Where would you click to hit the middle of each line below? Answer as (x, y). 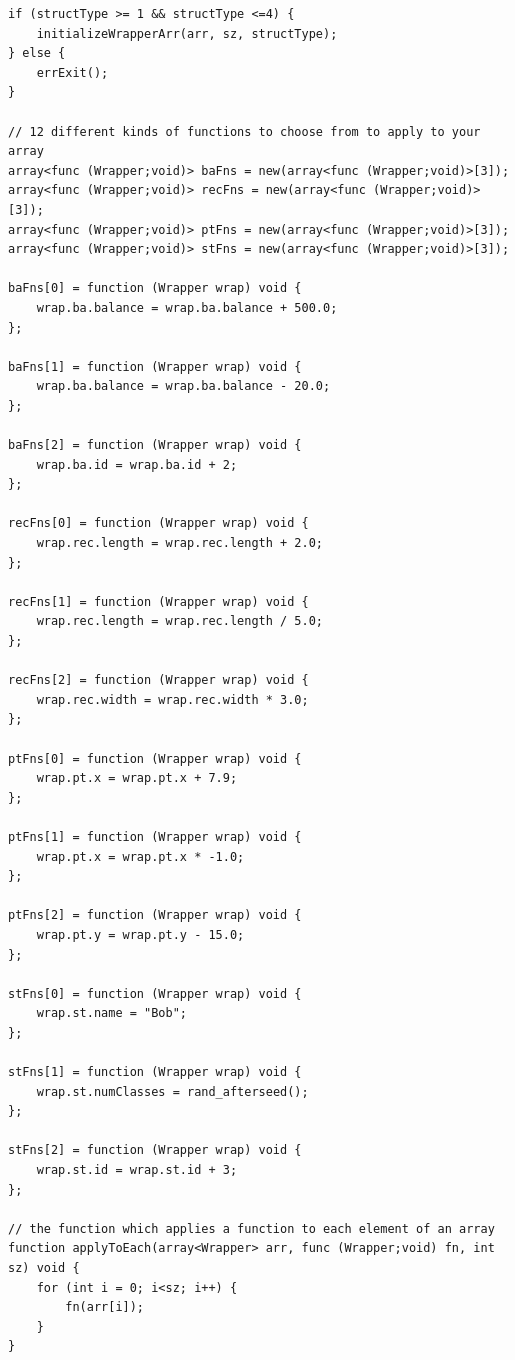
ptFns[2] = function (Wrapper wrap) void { (155, 915)
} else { (37, 53)
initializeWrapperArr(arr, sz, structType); (187, 33)
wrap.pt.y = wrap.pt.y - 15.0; (140, 934)
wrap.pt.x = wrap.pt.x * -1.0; (140, 856)
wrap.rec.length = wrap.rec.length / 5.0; (179, 621)
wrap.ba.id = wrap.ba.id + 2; (137, 464)
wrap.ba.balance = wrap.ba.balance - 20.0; (183, 386)
